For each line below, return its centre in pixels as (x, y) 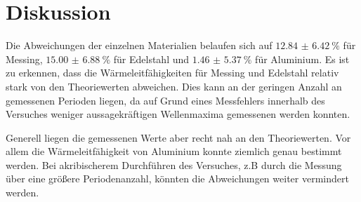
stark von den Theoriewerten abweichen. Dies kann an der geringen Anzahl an (174, 86)
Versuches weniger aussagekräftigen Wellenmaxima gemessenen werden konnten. (178, 114)
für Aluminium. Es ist (302, 59)
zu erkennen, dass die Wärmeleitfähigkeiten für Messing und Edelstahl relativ (172, 73)
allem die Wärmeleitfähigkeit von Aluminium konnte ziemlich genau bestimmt (174, 151)
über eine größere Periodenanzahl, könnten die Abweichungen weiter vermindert (177, 179)
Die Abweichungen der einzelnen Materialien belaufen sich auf (139, 45)
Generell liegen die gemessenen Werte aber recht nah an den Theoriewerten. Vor (178, 137)
